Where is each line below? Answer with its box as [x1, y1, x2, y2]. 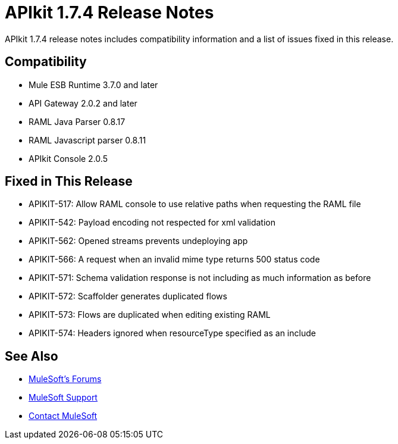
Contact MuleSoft [29, 411, 98, 421]
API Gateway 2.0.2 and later [29, 98, 137, 108]
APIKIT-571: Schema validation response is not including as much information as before [29, 273, 371, 283]
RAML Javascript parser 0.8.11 [29, 135, 146, 145]
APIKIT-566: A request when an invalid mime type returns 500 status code [29, 254, 320, 265]
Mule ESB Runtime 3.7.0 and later [29, 79, 158, 90]
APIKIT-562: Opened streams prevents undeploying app [29, 236, 248, 246]
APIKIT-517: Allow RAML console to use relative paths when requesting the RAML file [29, 199, 361, 210]
